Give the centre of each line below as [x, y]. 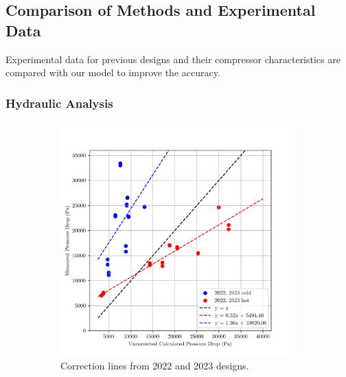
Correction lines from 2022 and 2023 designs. [155, 366]
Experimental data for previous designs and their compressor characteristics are [173, 59]
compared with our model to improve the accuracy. [113, 72]
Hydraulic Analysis [59, 103]
